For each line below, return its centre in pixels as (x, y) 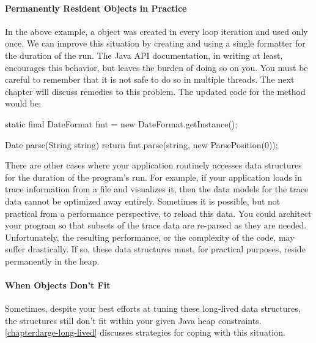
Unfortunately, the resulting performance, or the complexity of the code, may (150, 237)
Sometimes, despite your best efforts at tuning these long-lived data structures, (153, 308)
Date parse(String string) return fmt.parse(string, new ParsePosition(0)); (141, 144)
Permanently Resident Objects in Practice (96, 8)
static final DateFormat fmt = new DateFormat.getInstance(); (121, 123)
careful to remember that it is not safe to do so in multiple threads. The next (150, 79)
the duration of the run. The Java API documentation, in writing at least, (144, 55)
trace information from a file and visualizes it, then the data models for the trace (157, 189)
